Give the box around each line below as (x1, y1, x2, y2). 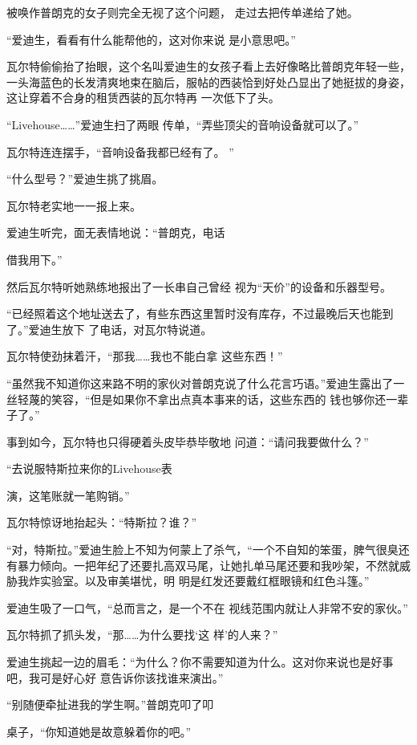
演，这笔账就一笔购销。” (6, 486, 130, 503)
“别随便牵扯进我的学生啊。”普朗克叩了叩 (6, 696, 214, 713)
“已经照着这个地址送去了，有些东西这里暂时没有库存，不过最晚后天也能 (6, 305, 383, 322)
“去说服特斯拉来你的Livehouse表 (6, 460, 172, 477)
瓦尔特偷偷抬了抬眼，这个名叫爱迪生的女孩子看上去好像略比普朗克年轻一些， (6, 58, 411, 75)
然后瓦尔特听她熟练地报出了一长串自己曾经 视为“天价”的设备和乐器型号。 (6, 278, 391, 295)
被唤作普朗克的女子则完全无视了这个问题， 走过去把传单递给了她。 (6, 4, 358, 20)
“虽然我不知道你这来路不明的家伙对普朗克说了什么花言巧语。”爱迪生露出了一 (6, 374, 405, 391)
